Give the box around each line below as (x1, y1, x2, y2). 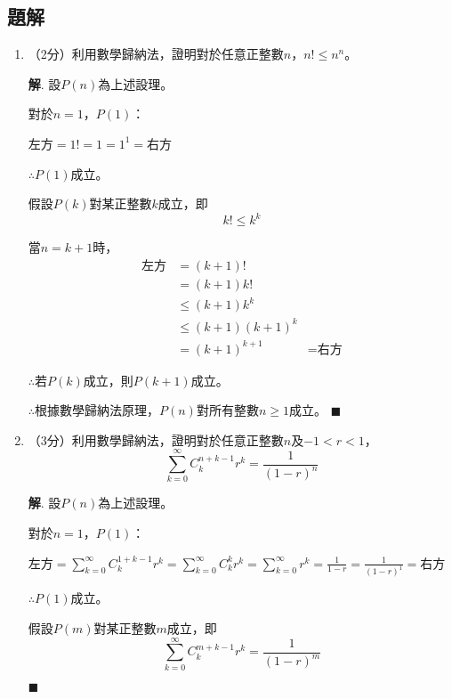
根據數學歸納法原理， (35, 401, 160, 419)
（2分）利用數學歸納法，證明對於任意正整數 (28, 45, 284, 63)
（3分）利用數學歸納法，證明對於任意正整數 (28, 430, 284, 449)
